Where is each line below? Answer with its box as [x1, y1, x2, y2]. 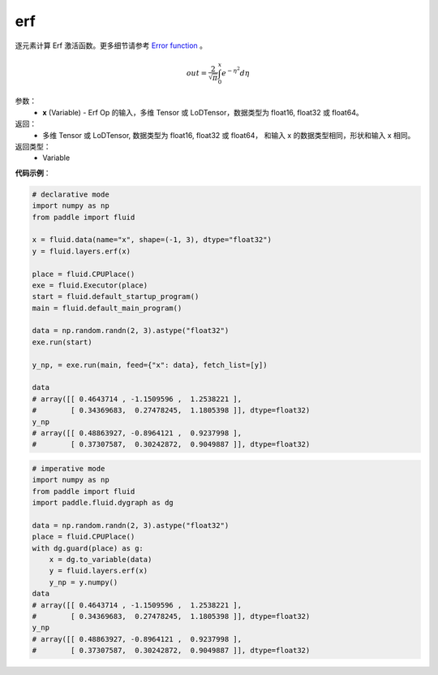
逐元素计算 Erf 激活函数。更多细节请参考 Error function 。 [15, 41, 207, 50]
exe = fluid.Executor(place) [32, 280, 148, 290]
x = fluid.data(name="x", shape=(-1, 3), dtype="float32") [32, 236, 272, 244]
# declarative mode [32, 189, 109, 199]
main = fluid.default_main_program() [32, 303, 182, 313]
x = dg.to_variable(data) [49, 555, 152, 565]
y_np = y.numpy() [49, 578, 118, 586]
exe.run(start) [32, 337, 92, 347]
